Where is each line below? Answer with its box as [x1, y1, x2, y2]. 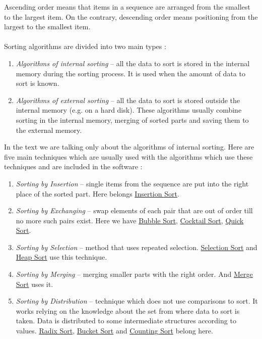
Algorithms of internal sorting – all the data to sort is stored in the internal [16, 58, 250, 68]
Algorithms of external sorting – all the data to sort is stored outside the [16, 94, 240, 105]
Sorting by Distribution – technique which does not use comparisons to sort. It [16, 296, 258, 306]
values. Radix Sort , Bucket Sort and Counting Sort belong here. [16, 325, 213, 336]
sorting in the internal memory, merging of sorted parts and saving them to [16, 114, 249, 125]
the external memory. [16, 124, 82, 135]
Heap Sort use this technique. [16, 252, 107, 262]
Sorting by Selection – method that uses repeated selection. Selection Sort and [16, 241, 257, 252]
